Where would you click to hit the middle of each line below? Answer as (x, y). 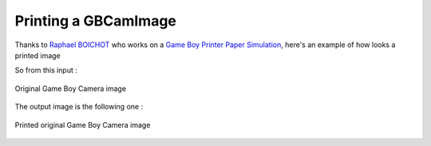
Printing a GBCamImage (96, 21)
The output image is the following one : (79, 107)
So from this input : (46, 70)
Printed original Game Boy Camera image (83, 124)
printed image (38, 55)
